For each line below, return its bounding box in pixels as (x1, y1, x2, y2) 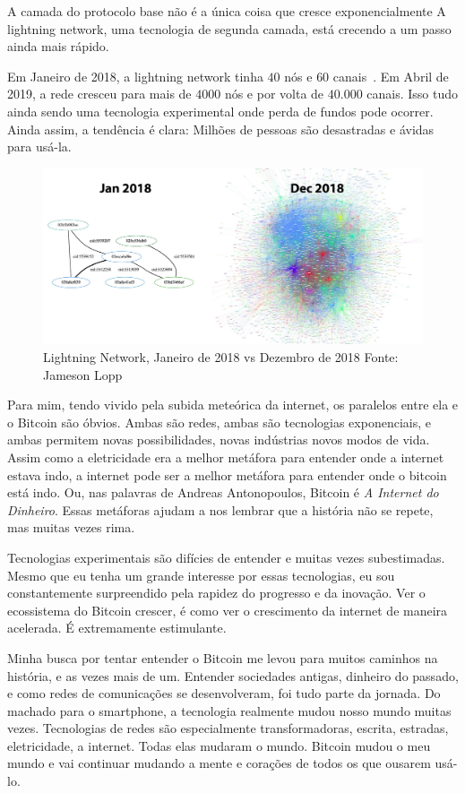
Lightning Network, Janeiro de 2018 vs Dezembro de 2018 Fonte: (43, 348, 399, 366)
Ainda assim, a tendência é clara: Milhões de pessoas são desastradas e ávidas (7, 119, 435, 138)
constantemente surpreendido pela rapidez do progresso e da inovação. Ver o (7, 583, 426, 602)
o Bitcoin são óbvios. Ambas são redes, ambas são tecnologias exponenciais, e (7, 412, 431, 431)
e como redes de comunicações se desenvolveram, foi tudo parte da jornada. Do (7, 684, 441, 702)
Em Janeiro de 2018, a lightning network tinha (7, 66, 263, 85)
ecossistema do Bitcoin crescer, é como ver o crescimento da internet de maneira (7, 600, 448, 619)
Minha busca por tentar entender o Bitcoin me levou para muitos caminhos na (7, 648, 438, 667)
